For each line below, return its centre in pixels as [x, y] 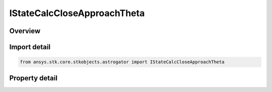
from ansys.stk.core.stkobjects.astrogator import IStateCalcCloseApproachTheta [122, 62]
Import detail [30, 47]
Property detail [33, 78]
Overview [25, 31]
